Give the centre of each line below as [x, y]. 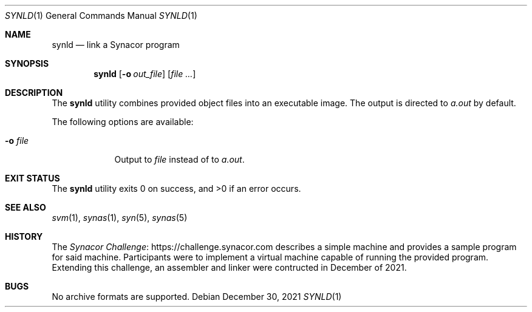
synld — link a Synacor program [116, 45]
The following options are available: [123, 122]
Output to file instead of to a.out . [179, 159]
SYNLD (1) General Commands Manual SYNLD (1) [101, 15]
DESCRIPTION [34, 93]
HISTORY [24, 236]
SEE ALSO [26, 207]
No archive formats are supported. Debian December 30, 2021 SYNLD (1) [197, 297]
